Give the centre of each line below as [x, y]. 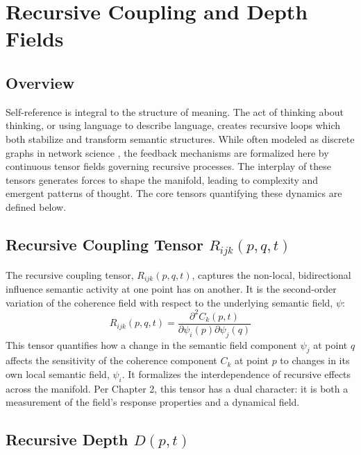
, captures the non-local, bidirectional [271, 274]
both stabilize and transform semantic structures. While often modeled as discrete [180, 138]
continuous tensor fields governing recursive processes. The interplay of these [169, 166]
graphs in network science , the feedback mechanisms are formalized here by [167, 152]
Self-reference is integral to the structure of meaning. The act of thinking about [175, 111]
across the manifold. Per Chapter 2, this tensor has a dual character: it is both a [177, 388]
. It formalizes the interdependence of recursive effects [236, 374]
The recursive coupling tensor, [70, 274]
